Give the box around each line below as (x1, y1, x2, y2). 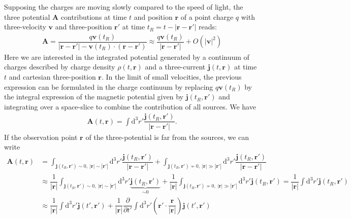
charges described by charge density (4, 61, 115, 72)
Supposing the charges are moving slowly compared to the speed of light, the (4, 2, 243, 12)
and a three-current (145, 61, 206, 72)
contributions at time (60, 11, 127, 22)
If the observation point (4, 131, 78, 142)
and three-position (55, 21, 112, 32)
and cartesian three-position (9, 71, 96, 82)
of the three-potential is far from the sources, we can (85, 131, 249, 142)
